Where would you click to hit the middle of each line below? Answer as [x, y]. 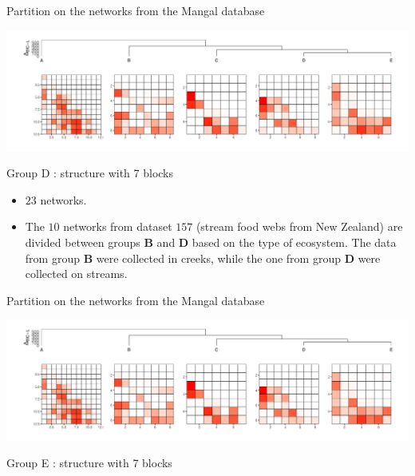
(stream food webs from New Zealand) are [299, 226]
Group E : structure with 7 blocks [89, 463]
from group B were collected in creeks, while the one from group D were [203, 258]
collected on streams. [76, 274]
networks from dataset [118, 226]
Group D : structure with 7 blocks [90, 173]
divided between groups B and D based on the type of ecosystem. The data [211, 242]
